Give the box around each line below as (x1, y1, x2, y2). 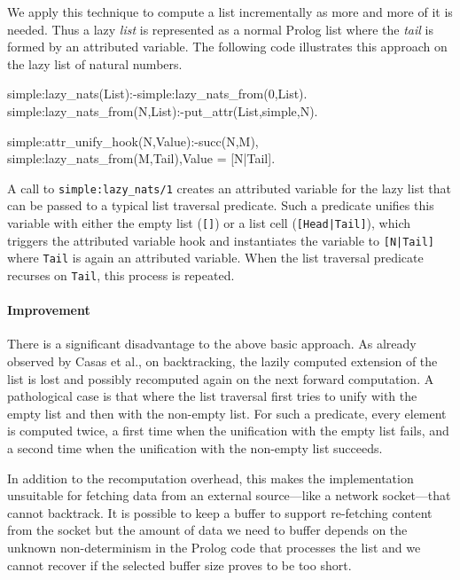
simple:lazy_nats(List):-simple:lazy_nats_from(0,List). (7, 84, 308, 103)
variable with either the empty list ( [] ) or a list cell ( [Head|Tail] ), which (7, 214, 411, 231)
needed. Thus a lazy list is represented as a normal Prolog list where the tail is (7, 20, 433, 38)
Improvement (7, 301, 90, 319)
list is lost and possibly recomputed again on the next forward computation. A (7, 369, 434, 388)
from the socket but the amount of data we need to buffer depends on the (7, 521, 408, 539)
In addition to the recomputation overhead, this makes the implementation (7, 468, 414, 487)
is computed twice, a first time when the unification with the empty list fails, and (7, 421, 449, 440)
